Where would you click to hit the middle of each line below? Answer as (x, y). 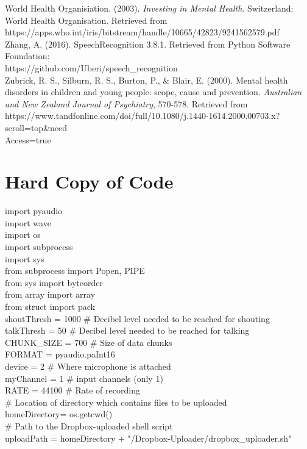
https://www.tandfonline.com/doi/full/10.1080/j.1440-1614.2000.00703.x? (143, 116)
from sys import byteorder (54, 282)
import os (23, 235)
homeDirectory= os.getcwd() (59, 414)
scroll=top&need (36, 127)
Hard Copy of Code (89, 181)
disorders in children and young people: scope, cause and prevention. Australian (153, 92)
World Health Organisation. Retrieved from (86, 20)
